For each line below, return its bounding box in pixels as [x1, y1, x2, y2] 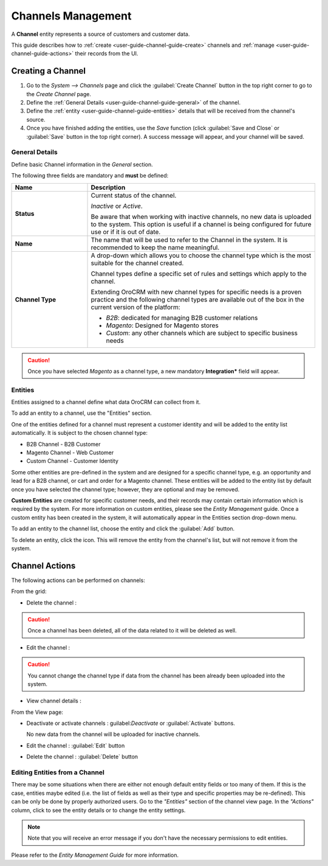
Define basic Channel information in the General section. [11, 161, 153, 168]
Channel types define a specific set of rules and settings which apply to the [91, 269, 307, 278]
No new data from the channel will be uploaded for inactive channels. [26, 730, 200, 738]
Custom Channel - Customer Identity [26, 457, 118, 465]
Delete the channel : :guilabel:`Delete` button [26, 753, 138, 760]
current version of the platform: [91, 303, 180, 311]
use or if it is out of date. [91, 227, 161, 236]
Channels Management [11, 9, 132, 23]
